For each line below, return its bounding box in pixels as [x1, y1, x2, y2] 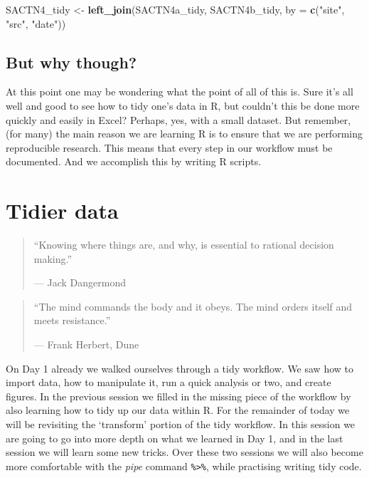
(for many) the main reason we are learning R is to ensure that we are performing [6, 126, 363, 141]
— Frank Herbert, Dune [33, 337, 139, 352]
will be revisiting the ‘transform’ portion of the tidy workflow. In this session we [6, 417, 355, 432]
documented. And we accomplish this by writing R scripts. [6, 154, 262, 169]
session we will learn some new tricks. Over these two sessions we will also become [6, 445, 363, 459]
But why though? [6, 51, 137, 73]
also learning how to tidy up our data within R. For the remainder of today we [6, 402, 350, 417]
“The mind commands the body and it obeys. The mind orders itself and [33, 298, 353, 313]
